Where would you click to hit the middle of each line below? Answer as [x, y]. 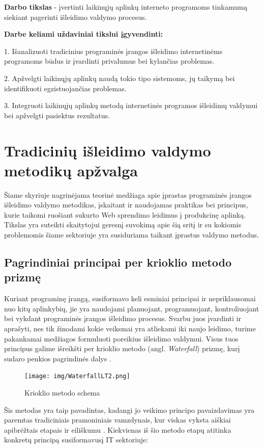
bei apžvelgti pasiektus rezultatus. [57, 115]
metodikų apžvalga [71, 170]
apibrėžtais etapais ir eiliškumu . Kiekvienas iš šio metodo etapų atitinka [118, 429]
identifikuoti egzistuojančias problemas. [65, 88]
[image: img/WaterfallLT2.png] [77, 376]
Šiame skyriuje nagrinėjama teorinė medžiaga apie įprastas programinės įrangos [128, 194]
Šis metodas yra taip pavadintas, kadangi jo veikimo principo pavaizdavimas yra [129, 410]
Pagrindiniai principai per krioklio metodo [118, 262]
